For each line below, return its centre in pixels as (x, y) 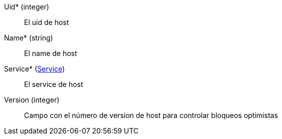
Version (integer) (32, 100)
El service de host (54, 84)
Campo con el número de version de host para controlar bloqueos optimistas (151, 115)
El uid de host (47, 22)
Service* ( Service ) (35, 69)
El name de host (51, 53)
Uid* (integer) (27, 7)
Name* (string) (29, 38)
